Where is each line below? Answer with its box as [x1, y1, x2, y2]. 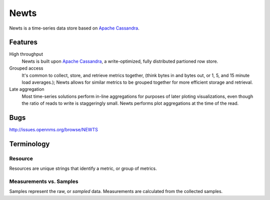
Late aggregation [9, 86, 44, 92]
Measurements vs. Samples [9, 178, 78, 185]
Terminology [9, 139, 50, 148]
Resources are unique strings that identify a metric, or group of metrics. [9, 165, 157, 171]
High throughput [9, 51, 43, 57]
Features [9, 38, 37, 47]
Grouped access [9, 65, 43, 71]
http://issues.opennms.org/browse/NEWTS [9, 127, 98, 133]
